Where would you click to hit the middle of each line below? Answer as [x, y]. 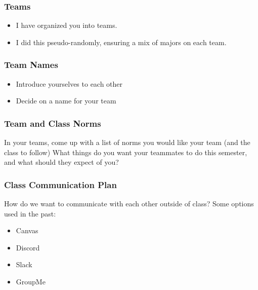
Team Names [31, 65]
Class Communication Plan [60, 184]
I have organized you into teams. [67, 25]
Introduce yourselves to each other [69, 83]
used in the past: [30, 213]
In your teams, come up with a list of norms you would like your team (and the [127, 142]
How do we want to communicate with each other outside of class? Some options [129, 204]
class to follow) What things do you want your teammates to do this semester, [126, 152]
